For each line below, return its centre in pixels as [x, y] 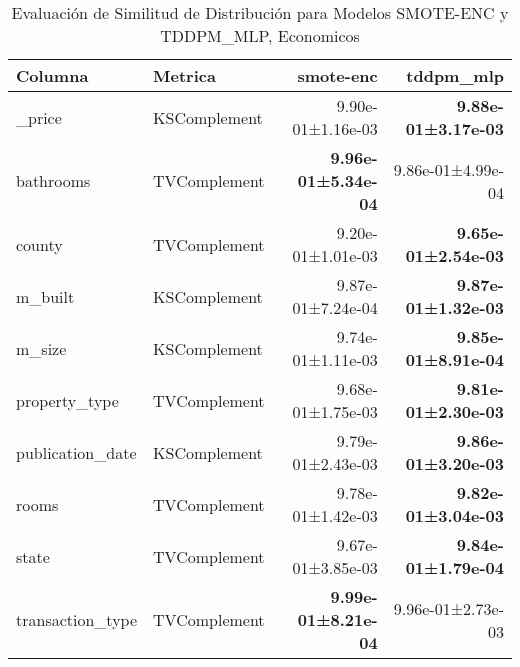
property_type [67, 400]
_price [39, 117]
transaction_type [77, 619]
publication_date [76, 452]
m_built [45, 296]
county [39, 244]
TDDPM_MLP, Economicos [260, 35]
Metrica [184, 75]
